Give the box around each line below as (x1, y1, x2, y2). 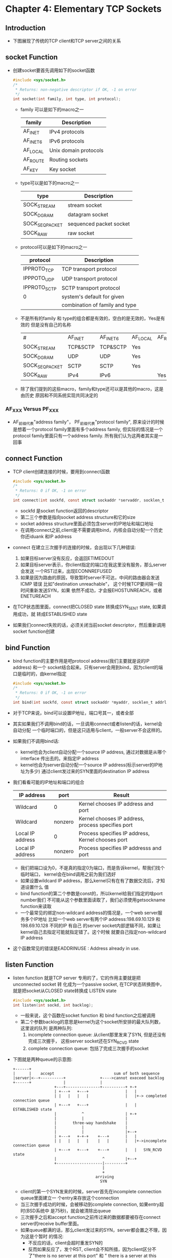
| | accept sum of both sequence (12, 1071, 160, 1076)
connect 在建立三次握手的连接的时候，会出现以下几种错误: (12, 544, 136, 550)
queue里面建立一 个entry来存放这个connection (20, 1195, 119, 1201)
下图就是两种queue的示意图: (12, 1056, 73, 1062)
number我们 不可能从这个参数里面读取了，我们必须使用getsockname (20, 897, 165, 903)
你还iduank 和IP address (20, 533, 72, 539)
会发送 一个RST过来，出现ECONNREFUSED (20, 568, 112, 574)
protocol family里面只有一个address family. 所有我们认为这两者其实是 (12, 432, 159, 439)
